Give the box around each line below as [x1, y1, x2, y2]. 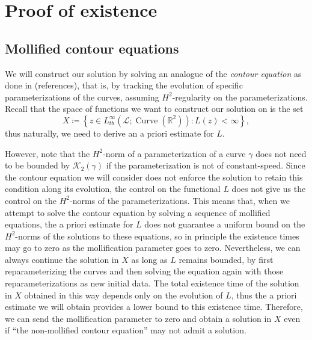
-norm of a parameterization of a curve [103, 147, 246, 159]
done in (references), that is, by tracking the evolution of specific [5, 79, 243, 91]
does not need [255, 147, 307, 159]
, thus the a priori [231, 288, 297, 301]
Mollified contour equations [5, 39, 179, 57]
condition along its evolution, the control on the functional [5, 182, 221, 195]
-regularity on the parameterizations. [172, 90, 308, 103]
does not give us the [231, 182, 306, 195]
